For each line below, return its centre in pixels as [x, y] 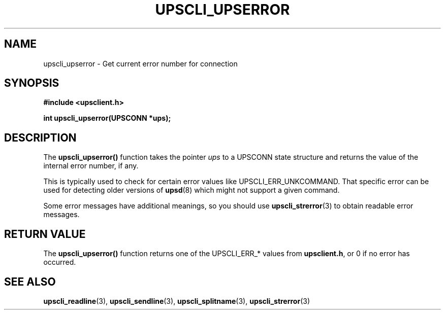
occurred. [60, 262]
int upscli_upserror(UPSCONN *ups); [107, 118]
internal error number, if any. [91, 166]
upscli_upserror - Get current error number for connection [140, 63]
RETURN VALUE [45, 234]
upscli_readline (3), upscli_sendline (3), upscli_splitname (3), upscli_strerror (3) [177, 301]
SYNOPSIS [32, 83]
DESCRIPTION [40, 137]
